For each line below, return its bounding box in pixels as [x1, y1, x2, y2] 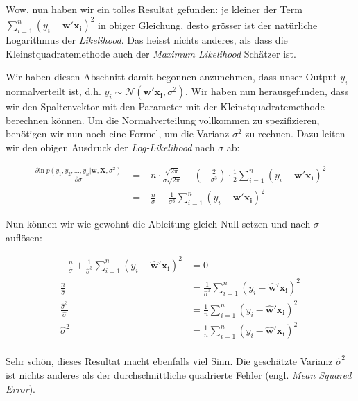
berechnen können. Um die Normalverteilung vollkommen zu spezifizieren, [6, 112, 320, 127]
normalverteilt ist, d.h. [6, 84, 101, 99]
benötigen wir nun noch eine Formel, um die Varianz [6, 126, 230, 141]
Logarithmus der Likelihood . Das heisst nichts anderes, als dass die [6, 33, 288, 47]
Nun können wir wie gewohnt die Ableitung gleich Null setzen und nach [6, 216, 311, 231]
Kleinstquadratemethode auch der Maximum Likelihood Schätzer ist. [6, 46, 296, 60]
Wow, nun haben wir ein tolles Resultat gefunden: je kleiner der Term [6, 2, 302, 16]
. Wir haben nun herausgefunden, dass [185, 84, 349, 99]
